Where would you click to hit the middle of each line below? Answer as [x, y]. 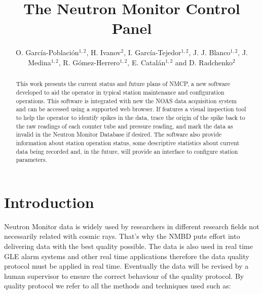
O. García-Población [47, 52]
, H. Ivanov [104, 52]
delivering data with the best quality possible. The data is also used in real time [128, 246]
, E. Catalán [146, 62]
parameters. [31, 160]
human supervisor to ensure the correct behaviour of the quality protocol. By [124, 276]
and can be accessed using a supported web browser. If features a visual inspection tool [131, 109]
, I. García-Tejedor [153, 52]
